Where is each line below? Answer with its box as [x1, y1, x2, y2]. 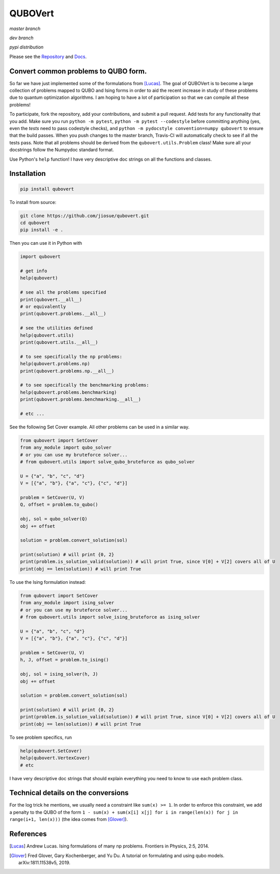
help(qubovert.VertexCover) [20, 755, 90, 761]
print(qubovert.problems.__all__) [20, 311, 106, 317]
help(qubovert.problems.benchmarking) [20, 389, 117, 395]
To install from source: [9, 199, 57, 205]
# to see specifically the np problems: [20, 353, 122, 359]
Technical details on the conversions [9, 788, 129, 798]
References [9, 830, 47, 838]
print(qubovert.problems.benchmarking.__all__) [20, 397, 141, 402]
